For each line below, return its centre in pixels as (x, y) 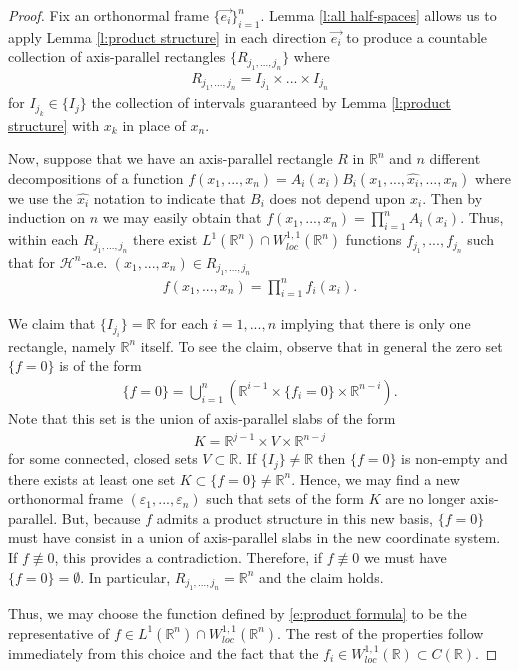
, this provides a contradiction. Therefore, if (188, 556)
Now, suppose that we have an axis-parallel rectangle (170, 158)
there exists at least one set (92, 478)
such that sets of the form (285, 498)
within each (43, 239)
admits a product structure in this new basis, (294, 517)
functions (373, 239)
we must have (405, 556)
